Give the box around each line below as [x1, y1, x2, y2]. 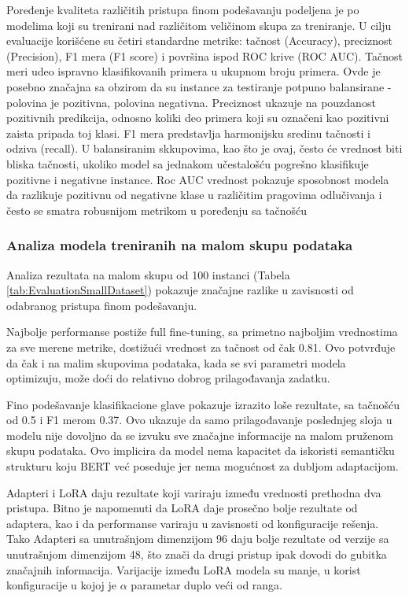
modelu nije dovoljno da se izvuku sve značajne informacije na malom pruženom [6, 426, 393, 443]
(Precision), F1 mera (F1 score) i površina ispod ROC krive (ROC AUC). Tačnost [6, 47, 403, 64]
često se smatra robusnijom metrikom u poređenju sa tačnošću [6, 201, 308, 218]
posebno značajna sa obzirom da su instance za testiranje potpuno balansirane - [6, 78, 392, 94]
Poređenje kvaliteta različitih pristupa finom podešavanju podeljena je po [6, 2, 359, 17]
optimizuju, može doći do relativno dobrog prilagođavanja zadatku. [6, 370, 330, 386]
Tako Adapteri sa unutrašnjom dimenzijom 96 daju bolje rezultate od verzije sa [6, 530, 389, 547]
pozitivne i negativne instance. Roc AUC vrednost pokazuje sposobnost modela [6, 171, 389, 187]
